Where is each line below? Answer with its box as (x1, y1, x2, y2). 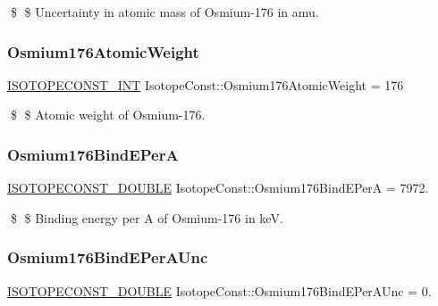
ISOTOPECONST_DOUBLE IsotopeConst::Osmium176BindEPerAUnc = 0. (7, 281, 432, 300)
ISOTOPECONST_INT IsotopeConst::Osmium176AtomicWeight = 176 (7, 75, 404, 94)
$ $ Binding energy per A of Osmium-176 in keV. (10, 208, 283, 227)
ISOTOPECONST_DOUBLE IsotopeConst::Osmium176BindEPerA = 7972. (7, 178, 429, 197)
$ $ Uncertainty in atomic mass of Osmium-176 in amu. (10, 3, 319, 21)
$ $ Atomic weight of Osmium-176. (10, 105, 206, 124)
